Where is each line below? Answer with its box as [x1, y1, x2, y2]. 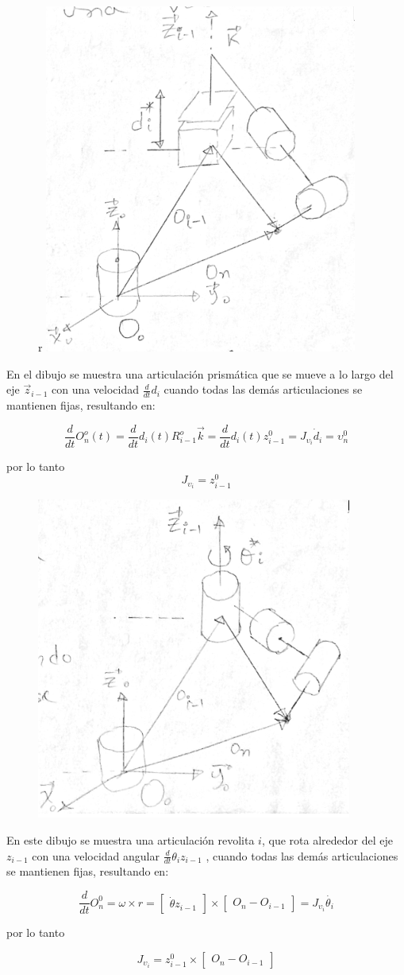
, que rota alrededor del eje [261, 832, 393, 849]
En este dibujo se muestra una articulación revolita [6, 832, 255, 849]
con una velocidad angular [32, 847, 160, 864]
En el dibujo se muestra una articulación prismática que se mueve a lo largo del [6, 365, 394, 382]
